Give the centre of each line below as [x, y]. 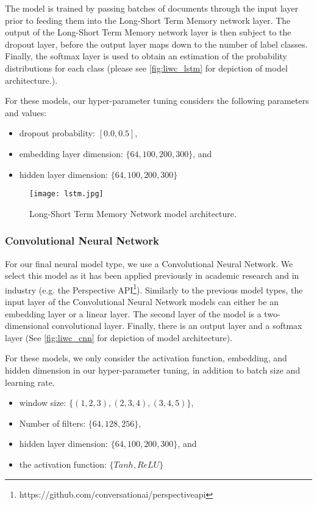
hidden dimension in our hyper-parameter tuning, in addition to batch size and [153, 370]
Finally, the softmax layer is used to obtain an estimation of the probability [146, 56]
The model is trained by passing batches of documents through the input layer [152, 8]
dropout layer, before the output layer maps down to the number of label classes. [156, 44]
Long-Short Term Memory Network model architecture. [133, 213]
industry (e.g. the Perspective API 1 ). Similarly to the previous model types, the [154, 289]
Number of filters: [52, 423]
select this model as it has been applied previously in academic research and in [152, 275]
